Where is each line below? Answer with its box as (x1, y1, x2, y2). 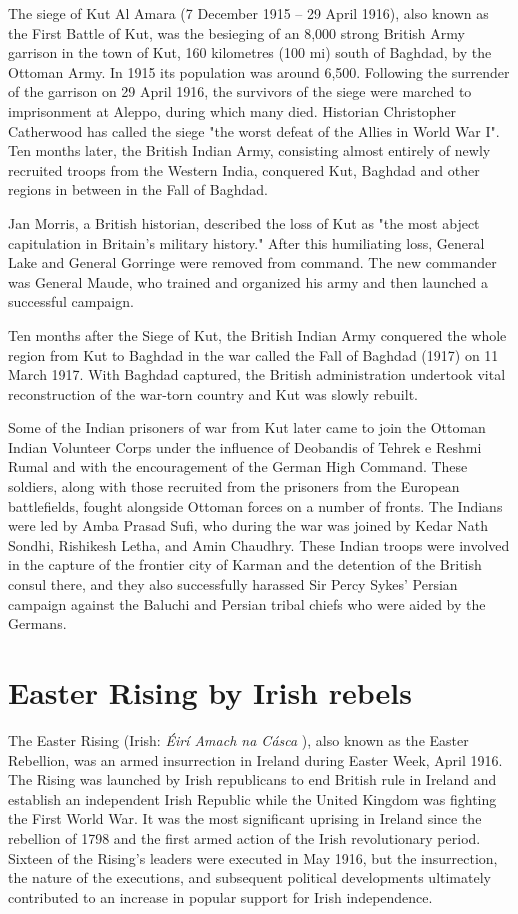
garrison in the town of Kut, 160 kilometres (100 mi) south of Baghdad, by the (8, 42, 492, 63)
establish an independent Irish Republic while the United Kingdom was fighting (8, 788, 497, 809)
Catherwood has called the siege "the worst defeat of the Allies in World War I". (8, 120, 500, 141)
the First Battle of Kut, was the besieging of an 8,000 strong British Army (8, 22, 465, 43)
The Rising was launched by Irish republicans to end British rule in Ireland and (8, 769, 497, 790)
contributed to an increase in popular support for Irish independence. (8, 886, 433, 907)
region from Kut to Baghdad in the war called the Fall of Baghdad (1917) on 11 (8, 344, 499, 365)
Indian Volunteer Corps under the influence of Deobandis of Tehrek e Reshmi (8, 436, 482, 457)
